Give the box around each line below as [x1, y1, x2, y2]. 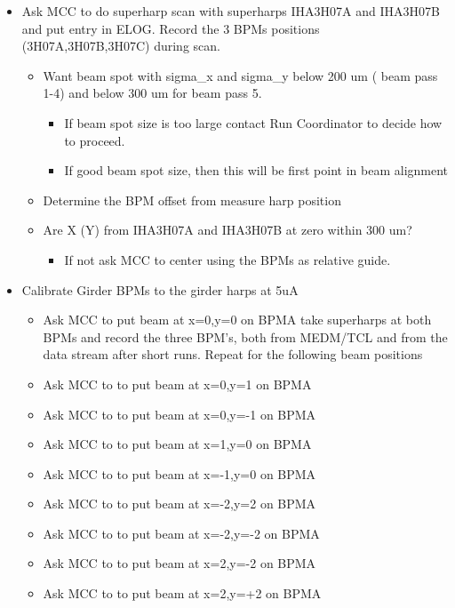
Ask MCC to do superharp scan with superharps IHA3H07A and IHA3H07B [21, 2, 440, 20]
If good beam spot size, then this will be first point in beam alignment [64, 161, 449, 180]
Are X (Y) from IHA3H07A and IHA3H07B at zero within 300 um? [43, 220, 412, 239]
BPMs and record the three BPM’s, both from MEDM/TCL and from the [43, 327, 448, 346]
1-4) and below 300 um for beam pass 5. [43, 84, 262, 102]
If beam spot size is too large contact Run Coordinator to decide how [64, 113, 443, 132]
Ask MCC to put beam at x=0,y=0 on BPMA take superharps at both [43, 310, 432, 329]
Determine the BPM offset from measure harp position [43, 190, 341, 209]
